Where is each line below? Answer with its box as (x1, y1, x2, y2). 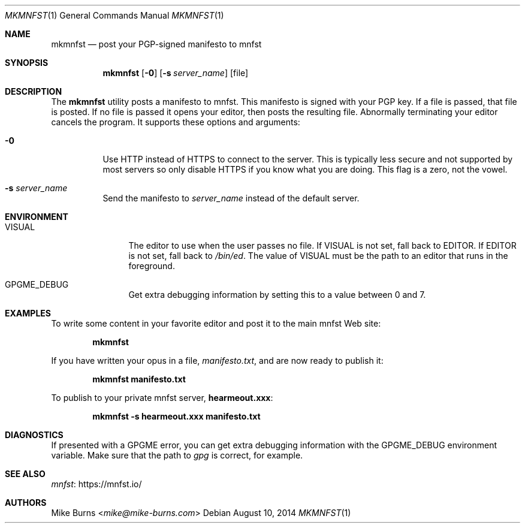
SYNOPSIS (5, 58, 49, 68)
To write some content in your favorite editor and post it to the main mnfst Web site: (51, 318, 381, 328)
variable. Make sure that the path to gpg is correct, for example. (51, 450, 303, 460)
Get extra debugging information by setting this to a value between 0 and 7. (128, 289, 426, 300)
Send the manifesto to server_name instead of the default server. (102, 193, 360, 203)
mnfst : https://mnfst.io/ (51, 479, 142, 489)
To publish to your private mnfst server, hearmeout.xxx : (51, 393, 273, 403)
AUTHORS (5, 497, 47, 508)
